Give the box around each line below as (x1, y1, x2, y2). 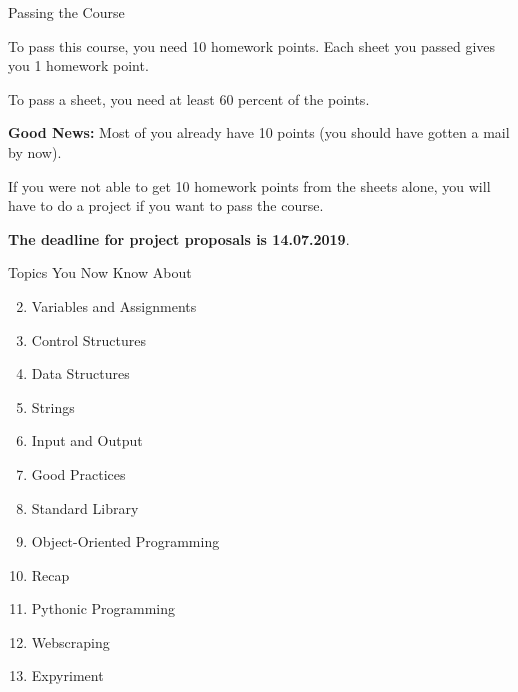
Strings (31, 396, 75, 417)
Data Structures (31, 363, 130, 384)
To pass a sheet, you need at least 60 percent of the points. (8, 88, 370, 109)
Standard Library (31, 497, 139, 518)
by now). (8, 141, 62, 162)
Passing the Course (8, 2, 125, 22)
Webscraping (31, 631, 110, 652)
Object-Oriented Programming (31, 531, 220, 552)
